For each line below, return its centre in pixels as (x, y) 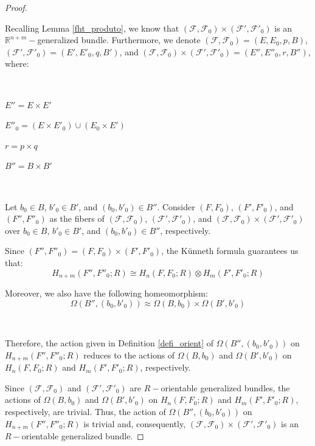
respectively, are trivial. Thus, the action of (85, 411)
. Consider (176, 206)
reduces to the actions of (129, 355)
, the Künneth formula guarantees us (230, 251)
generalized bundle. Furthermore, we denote (119, 40)
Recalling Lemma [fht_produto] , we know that (92, 28)
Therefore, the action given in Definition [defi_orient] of (109, 343)
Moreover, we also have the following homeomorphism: (106, 293)
